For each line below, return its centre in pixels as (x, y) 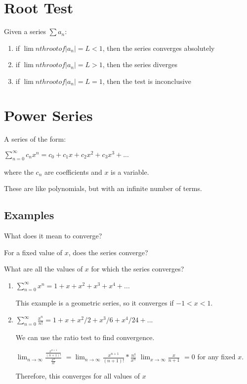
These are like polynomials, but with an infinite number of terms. (103, 188)
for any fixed (216, 357)
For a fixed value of (33, 252)
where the (19, 172)
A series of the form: (35, 138)
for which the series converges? (138, 269)
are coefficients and (73, 172)
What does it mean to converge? (53, 235)
